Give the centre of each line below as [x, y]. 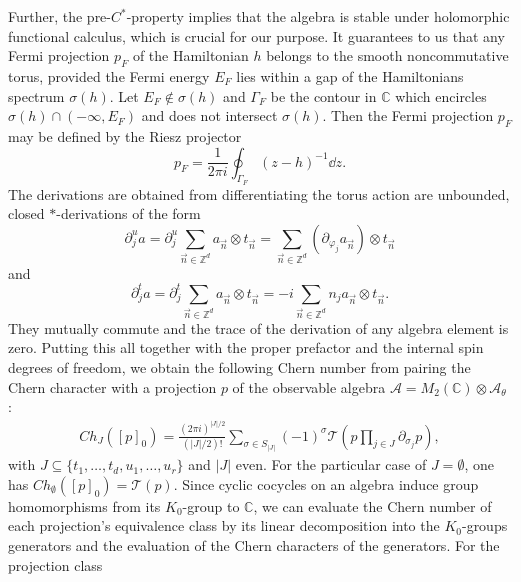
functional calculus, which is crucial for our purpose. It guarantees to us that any [256, 35]
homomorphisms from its [84, 505]
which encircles [441, 95]
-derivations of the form [128, 213]
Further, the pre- [59, 16]
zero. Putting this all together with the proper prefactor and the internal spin [246, 347]
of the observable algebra [309, 386]
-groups [484, 525]
